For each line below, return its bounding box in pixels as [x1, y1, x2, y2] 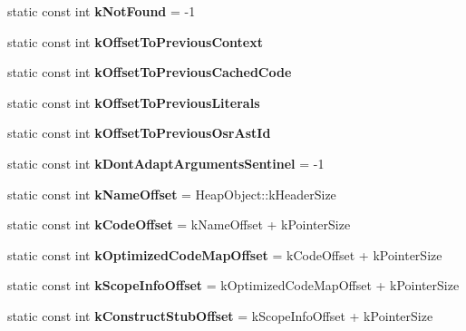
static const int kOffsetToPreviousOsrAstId [7, 123, 271, 142]
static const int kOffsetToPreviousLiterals [7, 92, 260, 112]
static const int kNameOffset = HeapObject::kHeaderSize [7, 184, 336, 203]
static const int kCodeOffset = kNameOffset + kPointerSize [7, 215, 351, 234]
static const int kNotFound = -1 [7, 2, 196, 20]
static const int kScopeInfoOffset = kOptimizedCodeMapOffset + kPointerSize [7, 276, 460, 295]
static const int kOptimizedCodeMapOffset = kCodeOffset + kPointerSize [7, 245, 442, 264]
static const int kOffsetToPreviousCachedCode [7, 63, 292, 82]
